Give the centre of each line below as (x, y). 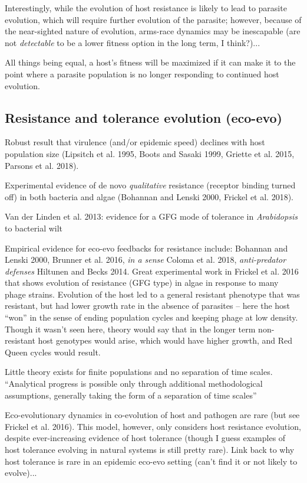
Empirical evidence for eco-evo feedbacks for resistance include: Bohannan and (146, 248)
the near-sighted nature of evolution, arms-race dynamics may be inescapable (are (153, 31)
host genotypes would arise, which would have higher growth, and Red (165, 340)
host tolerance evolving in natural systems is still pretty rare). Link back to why (150, 450)
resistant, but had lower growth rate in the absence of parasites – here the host (148, 306)
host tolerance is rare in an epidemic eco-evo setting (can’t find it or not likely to (151, 461)
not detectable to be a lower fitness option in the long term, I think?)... (133, 42)
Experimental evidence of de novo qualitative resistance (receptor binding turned (150, 185)
